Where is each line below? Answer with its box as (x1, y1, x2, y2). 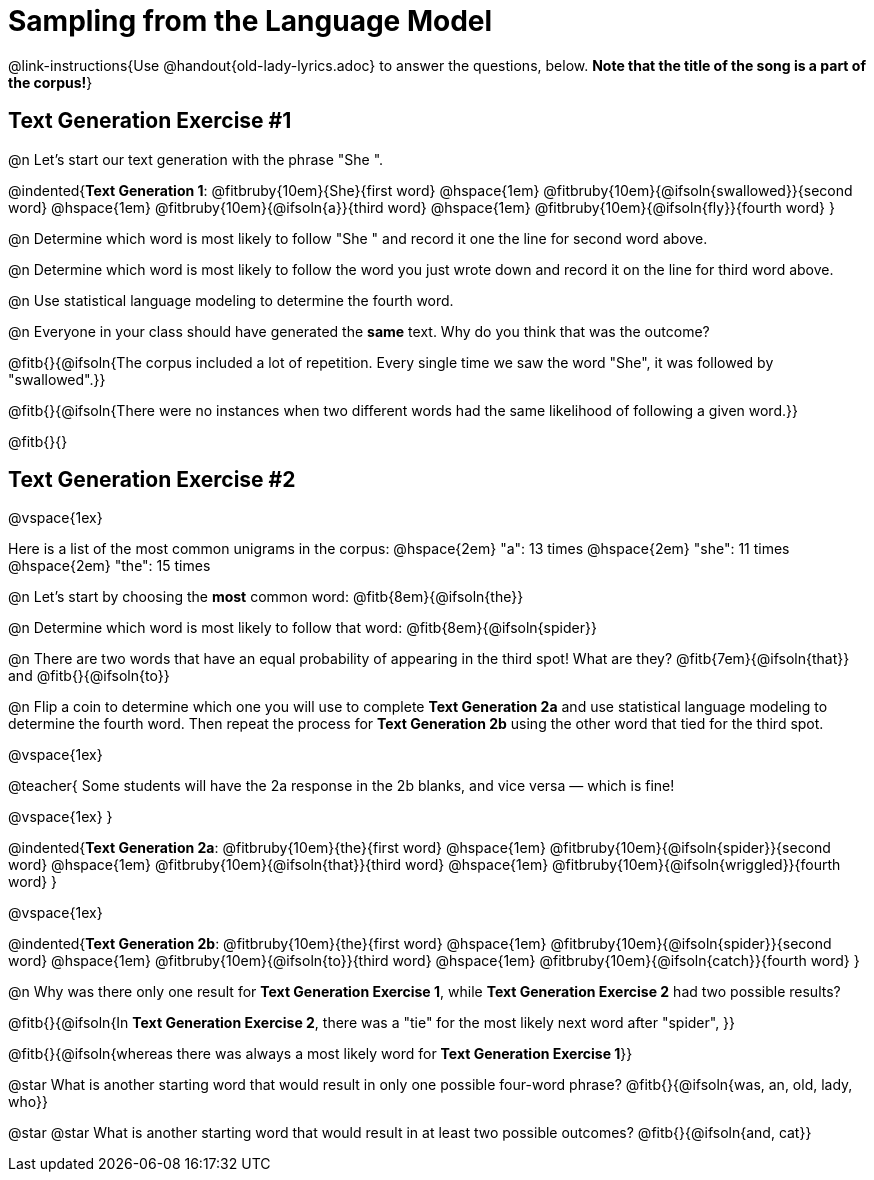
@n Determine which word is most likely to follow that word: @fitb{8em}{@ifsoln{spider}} (8, 619, 597, 637)
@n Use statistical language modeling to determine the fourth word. (8, 291, 454, 309)
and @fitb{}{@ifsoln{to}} (8, 667, 170, 685)
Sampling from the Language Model (8, 4, 493, 38)
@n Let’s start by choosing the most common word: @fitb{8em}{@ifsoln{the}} (8, 588, 524, 606)
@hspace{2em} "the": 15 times (8, 557, 211, 575)
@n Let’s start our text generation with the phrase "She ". (8, 150, 384, 168)
